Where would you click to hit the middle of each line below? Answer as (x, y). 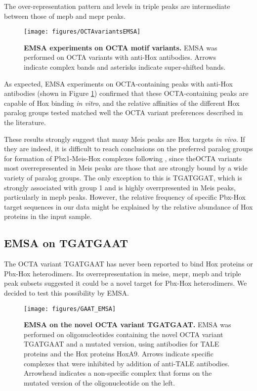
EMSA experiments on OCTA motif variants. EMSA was (121, 47)
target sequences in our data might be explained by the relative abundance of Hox (128, 206)
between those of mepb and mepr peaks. (65, 16)
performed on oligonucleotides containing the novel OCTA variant (124, 334)
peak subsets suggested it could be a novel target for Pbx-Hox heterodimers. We (126, 283)
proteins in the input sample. (48, 216)
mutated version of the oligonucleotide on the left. (99, 382)
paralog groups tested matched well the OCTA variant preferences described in (124, 112)
